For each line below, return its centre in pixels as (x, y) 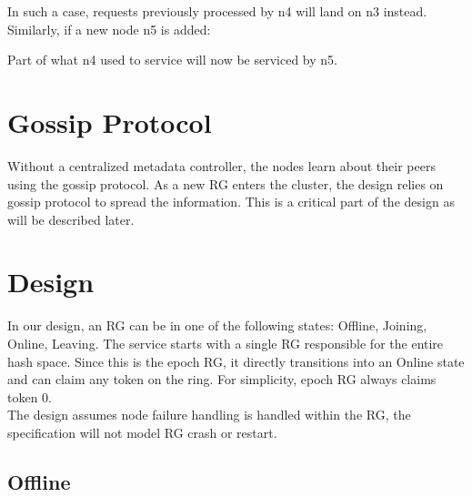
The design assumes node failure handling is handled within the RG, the (209, 415)
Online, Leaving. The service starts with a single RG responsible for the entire (226, 343)
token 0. (30, 396)
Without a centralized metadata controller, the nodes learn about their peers (221, 165)
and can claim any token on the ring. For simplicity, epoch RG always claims (222, 379)
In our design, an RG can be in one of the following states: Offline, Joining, (217, 325)
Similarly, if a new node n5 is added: (109, 29)
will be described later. (71, 219)
